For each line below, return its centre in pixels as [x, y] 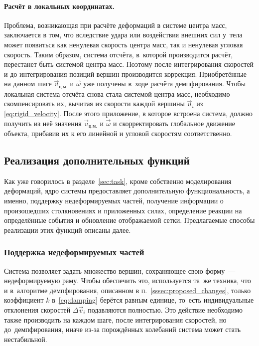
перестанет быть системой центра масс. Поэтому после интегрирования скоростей [129, 64]
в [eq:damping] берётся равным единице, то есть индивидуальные [153, 300]
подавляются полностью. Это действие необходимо [165, 310]
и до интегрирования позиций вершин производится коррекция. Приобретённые [125, 74]
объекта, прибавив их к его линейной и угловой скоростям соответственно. [118, 133]
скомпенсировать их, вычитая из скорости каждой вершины [94, 103]
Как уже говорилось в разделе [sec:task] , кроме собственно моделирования [118, 181]
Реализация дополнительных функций [97, 160]
